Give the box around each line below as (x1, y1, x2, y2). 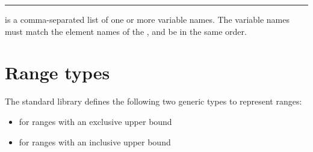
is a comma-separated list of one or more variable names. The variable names (5, 13, 290, 25)
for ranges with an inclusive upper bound (19, 135, 171, 148)
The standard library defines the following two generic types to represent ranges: (5, 95, 302, 108)
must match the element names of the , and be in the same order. (5, 25, 247, 37)
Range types (5, 60, 110, 85)
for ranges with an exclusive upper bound (19, 115, 172, 127)
